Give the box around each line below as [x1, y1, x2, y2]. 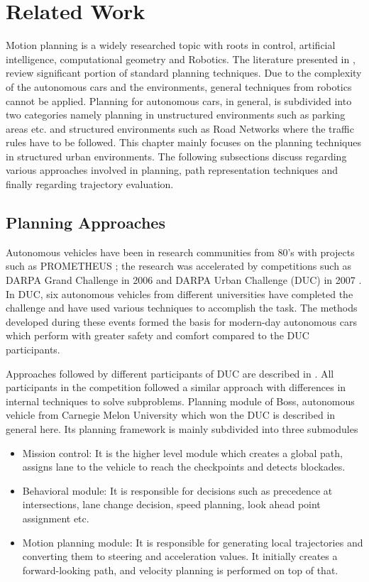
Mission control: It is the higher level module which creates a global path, [22, 445, 343, 460]
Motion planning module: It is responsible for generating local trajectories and [22, 534, 363, 549]
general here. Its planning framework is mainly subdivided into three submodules [6, 421, 358, 436]
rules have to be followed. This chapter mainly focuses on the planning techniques [6, 135, 361, 150]
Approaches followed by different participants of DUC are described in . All [6, 366, 334, 380]
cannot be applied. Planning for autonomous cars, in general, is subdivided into [6, 93, 352, 108]
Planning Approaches [6, 212, 165, 234]
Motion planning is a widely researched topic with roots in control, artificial [6, 38, 336, 53]
